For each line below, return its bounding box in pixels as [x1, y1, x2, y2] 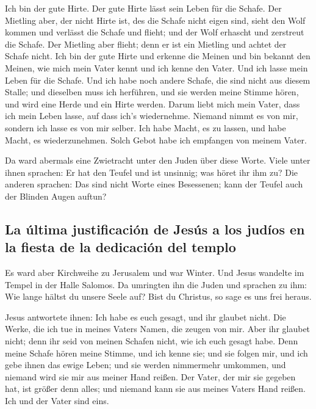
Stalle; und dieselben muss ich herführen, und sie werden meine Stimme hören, [5, 85, 299, 98]
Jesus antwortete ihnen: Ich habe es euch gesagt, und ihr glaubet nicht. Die [5, 310, 286, 323]
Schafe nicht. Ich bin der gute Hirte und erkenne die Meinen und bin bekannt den [5, 49, 311, 62]
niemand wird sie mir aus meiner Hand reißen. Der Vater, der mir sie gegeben [5, 370, 296, 383]
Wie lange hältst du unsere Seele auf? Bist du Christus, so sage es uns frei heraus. [5, 290, 312, 303]
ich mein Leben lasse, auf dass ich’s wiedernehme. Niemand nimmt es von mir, [5, 109, 298, 122]
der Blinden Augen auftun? [5, 189, 107, 202]
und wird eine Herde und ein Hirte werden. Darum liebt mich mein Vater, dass [5, 97, 300, 110]
